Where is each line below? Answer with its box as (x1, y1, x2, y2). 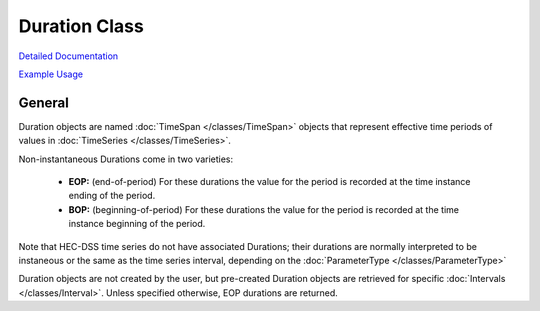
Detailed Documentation (18, 50, 119, 62)
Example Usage (18, 68, 84, 80)
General (18, 94, 70, 111)
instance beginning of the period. (68, 218, 206, 230)
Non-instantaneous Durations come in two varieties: (18, 153, 234, 165)
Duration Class (18, 15, 144, 37)
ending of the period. (68, 190, 156, 202)
